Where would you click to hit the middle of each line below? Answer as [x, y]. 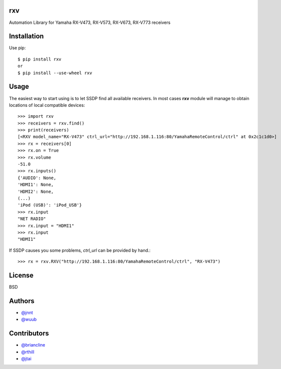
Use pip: [18, 48]
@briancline [33, 345]
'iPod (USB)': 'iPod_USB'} [50, 205]
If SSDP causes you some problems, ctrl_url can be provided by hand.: [80, 250]
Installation [26, 36]
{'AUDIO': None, [37, 178]
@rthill [28, 352]
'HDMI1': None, [36, 185]
